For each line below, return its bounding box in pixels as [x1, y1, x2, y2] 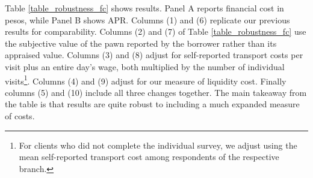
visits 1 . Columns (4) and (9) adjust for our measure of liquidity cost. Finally [5, 73, 287, 87]
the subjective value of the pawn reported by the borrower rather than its [5, 37, 277, 49]
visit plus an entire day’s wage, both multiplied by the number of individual [5, 60, 285, 73]
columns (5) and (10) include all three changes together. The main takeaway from [5, 86, 307, 98]
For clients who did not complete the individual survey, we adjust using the [19, 138, 297, 151]
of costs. [5, 110, 35, 122]
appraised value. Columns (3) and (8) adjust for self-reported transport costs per [5, 49, 303, 61]
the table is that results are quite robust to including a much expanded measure [5, 98, 300, 110]
